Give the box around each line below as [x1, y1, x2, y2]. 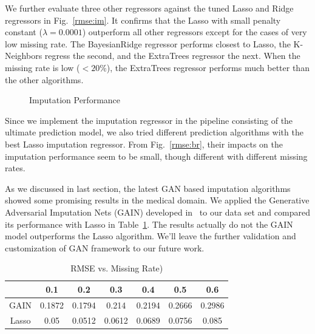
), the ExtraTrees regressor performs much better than [106, 61, 310, 73]
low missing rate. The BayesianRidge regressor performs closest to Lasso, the [5, 37, 291, 50]
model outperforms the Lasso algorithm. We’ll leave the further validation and [5, 230, 296, 242]
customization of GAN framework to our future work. [5, 241, 205, 254]
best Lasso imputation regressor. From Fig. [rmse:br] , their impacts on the [5, 137, 283, 150]
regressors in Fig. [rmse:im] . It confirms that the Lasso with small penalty [5, 13, 281, 26]
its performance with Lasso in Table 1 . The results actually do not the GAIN [5, 217, 293, 230]
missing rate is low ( [5, 61, 80, 73]
